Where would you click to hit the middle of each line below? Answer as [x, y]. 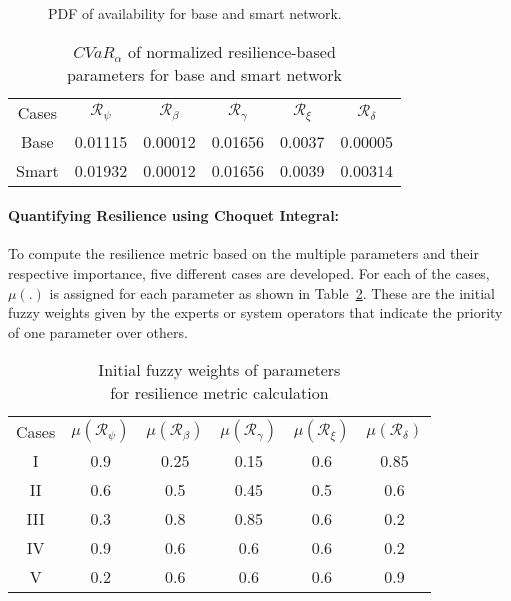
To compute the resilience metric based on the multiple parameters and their [243, 253]
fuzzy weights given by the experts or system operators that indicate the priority [255, 312]
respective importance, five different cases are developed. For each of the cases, [249, 272]
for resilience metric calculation [219, 393]
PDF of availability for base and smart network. [195, 13]
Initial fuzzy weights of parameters [219, 370]
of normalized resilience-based [231, 51]
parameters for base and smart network [204, 74]
